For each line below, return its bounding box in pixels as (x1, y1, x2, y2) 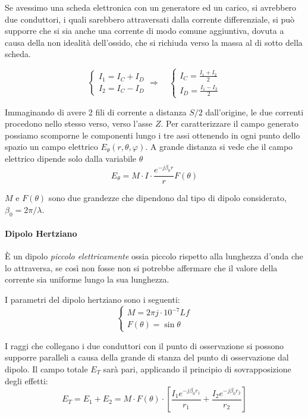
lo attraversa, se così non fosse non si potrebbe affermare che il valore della (5, 261, 278, 274)
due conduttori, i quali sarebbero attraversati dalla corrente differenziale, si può (5, 12, 295, 25)
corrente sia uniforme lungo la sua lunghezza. (5, 273, 169, 286)
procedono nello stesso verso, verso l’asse (5, 117, 153, 130)
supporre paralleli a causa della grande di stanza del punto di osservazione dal (5, 351, 289, 363)
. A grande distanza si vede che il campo (145, 140, 293, 153)
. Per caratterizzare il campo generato (161, 117, 298, 130)
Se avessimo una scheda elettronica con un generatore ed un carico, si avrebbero (5, 1, 297, 13)
